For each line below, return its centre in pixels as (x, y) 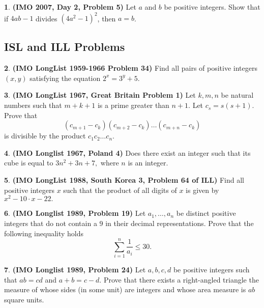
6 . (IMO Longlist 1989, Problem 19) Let (75, 213)
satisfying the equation (65, 78)
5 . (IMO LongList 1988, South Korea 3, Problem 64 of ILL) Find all (124, 180)
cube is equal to (29, 163)
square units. (24, 299)
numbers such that (33, 105)
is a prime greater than (133, 105)
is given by (202, 190)
